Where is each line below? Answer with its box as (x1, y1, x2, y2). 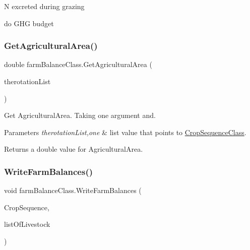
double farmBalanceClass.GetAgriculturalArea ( (4, 59, 152, 70)
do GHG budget (4, 18, 54, 28)
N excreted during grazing (4, 1, 85, 11)
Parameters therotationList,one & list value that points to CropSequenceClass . (4, 127, 246, 137)
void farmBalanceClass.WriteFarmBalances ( (4, 185, 142, 196)
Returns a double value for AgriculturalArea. (4, 144, 143, 154)
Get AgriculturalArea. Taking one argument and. (4, 110, 156, 120)
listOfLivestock (4, 219, 50, 229)
